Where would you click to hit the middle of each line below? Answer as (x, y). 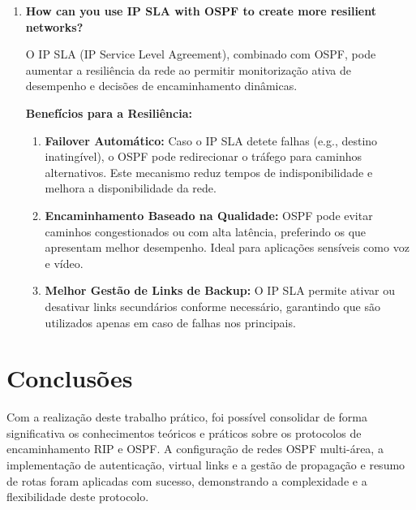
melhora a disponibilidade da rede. (131, 188)
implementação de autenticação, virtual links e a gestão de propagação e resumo (206, 465)
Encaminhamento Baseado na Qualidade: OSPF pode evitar (209, 215)
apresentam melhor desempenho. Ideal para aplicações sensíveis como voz (227, 247)
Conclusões (70, 378)
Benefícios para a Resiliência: (109, 112)
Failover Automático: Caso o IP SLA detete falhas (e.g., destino (211, 140)
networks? (54, 26)
